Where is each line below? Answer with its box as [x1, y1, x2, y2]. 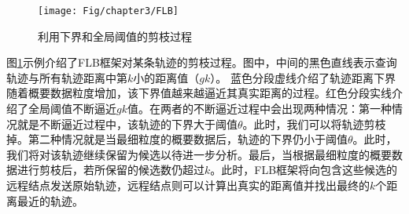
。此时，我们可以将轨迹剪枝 [242, 115, 386, 132]
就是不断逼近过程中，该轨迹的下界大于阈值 [17, 115, 238, 132]
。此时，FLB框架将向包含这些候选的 [210, 161, 398, 178]
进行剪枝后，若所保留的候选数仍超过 [17, 161, 204, 178]
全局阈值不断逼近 [28, 100, 116, 117]
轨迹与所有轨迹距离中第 [6, 69, 127, 85]
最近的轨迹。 [17, 192, 83, 209]
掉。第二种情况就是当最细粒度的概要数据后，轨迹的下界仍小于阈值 [6, 131, 348, 147]
